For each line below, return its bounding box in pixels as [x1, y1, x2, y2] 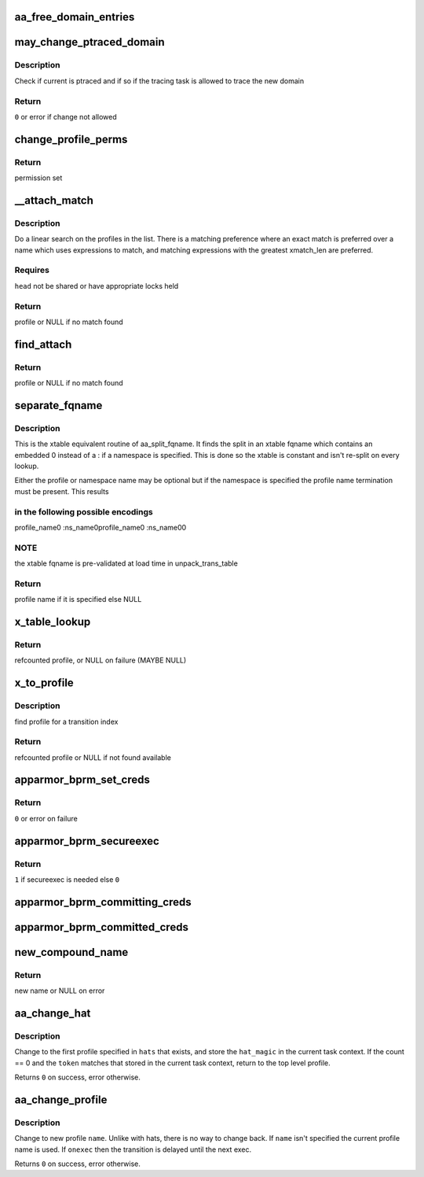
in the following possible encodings [14, 506, 153, 517]
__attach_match [14, 194, 94, 207]
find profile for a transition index [14, 717, 119, 726]
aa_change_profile [14, 1093, 108, 1106]
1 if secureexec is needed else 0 [14, 874, 120, 884]
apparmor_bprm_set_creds [14, 773, 151, 787]
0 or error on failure [14, 814, 78, 823]
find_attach [14, 338, 72, 351]
